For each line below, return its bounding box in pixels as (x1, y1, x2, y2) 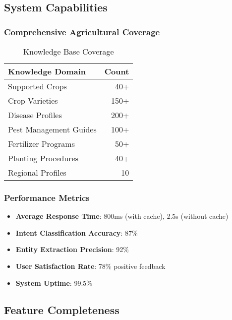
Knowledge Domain (8, 65, 86, 77)
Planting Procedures (8, 152, 78, 164)
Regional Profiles (8, 167, 66, 178)
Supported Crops (8, 80, 67, 92)
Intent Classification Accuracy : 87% (15, 227, 138, 238)
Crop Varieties (8, 95, 58, 106)
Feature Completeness (4, 302, 119, 317)
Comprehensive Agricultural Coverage (4, 25, 160, 38)
